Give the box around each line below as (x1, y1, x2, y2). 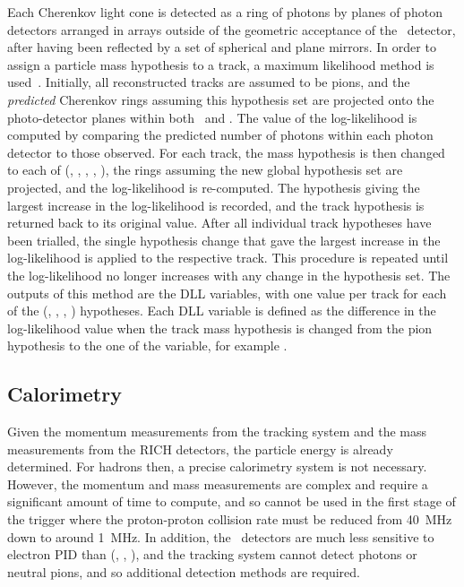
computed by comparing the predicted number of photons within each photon (7, 125, 434, 144)
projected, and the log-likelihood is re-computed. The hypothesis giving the (7, 177, 420, 196)
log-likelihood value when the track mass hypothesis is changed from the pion (7, 318, 433, 337)
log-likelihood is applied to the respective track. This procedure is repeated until (7, 248, 449, 267)
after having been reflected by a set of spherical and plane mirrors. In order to (7, 38, 436, 56)
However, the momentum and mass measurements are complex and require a (7, 474, 428, 493)
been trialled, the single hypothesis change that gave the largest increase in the (7, 230, 441, 249)
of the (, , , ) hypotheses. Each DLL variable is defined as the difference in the (7, 301, 436, 320)
